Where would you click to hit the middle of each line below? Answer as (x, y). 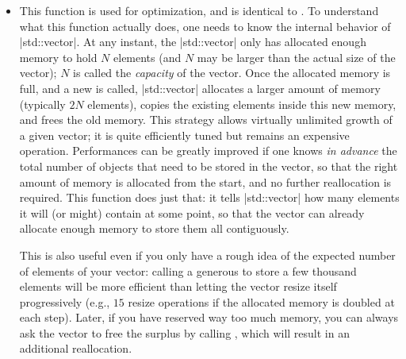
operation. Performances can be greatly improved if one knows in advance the (208, 151)
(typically (42, 104)
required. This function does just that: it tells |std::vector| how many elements (209, 197)
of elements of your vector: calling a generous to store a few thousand (188, 270)
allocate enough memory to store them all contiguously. (154, 228)
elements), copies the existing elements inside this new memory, (242, 104)
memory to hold (58, 57)
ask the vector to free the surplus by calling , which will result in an (184, 332)
